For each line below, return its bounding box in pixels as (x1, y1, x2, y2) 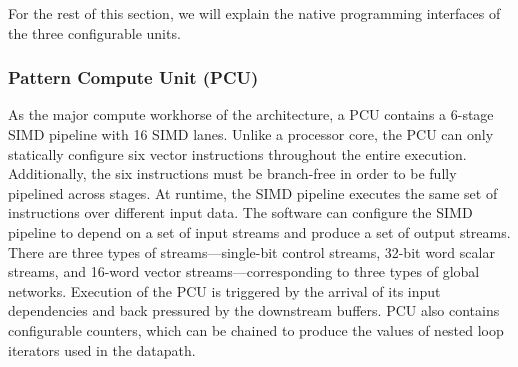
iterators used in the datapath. (8, 339, 196, 360)
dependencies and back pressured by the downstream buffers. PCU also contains (8, 300, 500, 321)
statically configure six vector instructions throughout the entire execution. (8, 143, 467, 164)
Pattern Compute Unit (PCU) (8, 65, 259, 90)
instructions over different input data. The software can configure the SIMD (8, 202, 473, 223)
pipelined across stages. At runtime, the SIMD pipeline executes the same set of (8, 182, 498, 203)
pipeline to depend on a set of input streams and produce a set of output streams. (8, 221, 511, 242)
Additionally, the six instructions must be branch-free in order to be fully (8, 163, 457, 184)
